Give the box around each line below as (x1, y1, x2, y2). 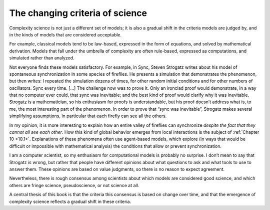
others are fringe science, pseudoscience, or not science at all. (9, 182, 139, 188)
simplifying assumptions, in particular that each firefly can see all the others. (9, 113, 167, 119)
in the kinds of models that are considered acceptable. (9, 31, 122, 37)
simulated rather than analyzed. (9, 55, 74, 61)
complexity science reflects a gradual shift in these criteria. (9, 199, 131, 205)
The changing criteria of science (9, 7, 147, 18)
